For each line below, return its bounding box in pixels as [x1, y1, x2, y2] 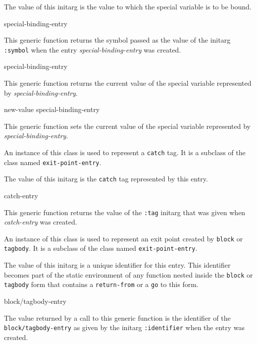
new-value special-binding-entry [4, 104, 100, 115]
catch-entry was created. [4, 217, 77, 227]
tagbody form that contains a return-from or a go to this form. [4, 279, 199, 289]
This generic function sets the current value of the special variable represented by [4, 120, 251, 131]
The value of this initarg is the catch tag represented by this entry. [4, 173, 208, 184]
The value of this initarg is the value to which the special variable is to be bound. [4, 1, 252, 11]
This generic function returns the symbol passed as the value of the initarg [4, 35, 231, 45]
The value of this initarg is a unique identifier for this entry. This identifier [4, 260, 231, 270]
